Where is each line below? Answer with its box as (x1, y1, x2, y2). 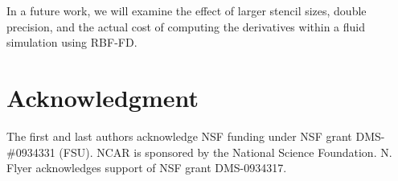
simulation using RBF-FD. (6, 34, 137, 51)
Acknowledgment (6, 80, 199, 113)
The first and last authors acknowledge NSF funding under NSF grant (6, 127, 352, 144)
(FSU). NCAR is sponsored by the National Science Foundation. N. (59, 143, 392, 160)
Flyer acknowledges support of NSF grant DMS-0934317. (6, 159, 287, 176)
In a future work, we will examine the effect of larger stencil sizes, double (6, 2, 367, 19)
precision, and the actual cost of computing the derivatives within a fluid (6, 18, 365, 35)
